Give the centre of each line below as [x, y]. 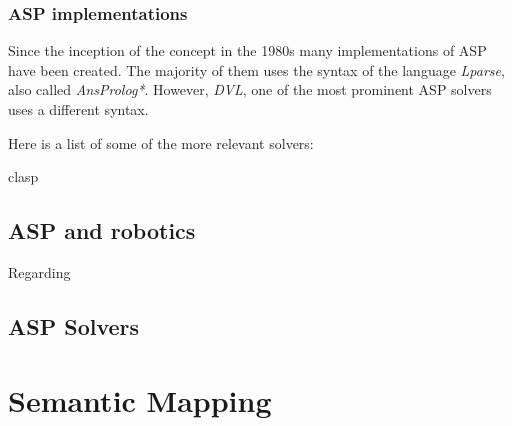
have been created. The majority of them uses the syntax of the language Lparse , [256, 69]
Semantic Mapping [140, 399]
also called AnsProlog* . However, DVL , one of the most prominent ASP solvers [250, 89]
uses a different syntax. [78, 109]
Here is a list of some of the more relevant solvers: [161, 142]
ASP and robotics [102, 230]
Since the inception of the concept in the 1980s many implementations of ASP [247, 50]
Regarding [39, 271]
